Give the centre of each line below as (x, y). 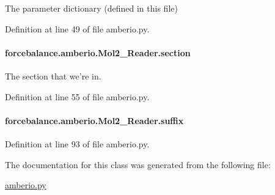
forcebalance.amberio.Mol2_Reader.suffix (94, 120)
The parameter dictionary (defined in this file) (91, 8)
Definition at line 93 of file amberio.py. (77, 143)
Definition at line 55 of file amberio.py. (77, 96)
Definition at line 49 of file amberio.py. (77, 28)
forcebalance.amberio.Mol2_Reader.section (98, 52)
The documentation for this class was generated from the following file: (138, 164)
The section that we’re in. (53, 75)
